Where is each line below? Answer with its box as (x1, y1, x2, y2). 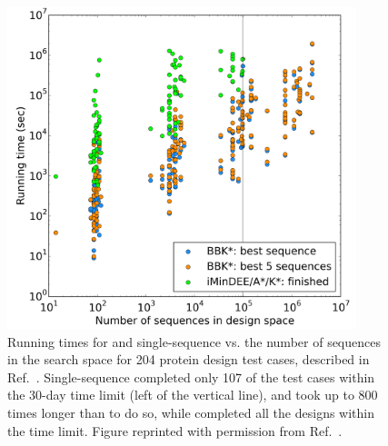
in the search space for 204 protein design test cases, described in (7, 350, 370, 369)
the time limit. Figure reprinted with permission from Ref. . (7, 421, 343, 440)
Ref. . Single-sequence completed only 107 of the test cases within (7, 367, 375, 386)
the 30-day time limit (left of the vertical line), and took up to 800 (7, 385, 378, 404)
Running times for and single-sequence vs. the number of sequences (7, 332, 381, 351)
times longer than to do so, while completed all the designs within (7, 402, 374, 421)
